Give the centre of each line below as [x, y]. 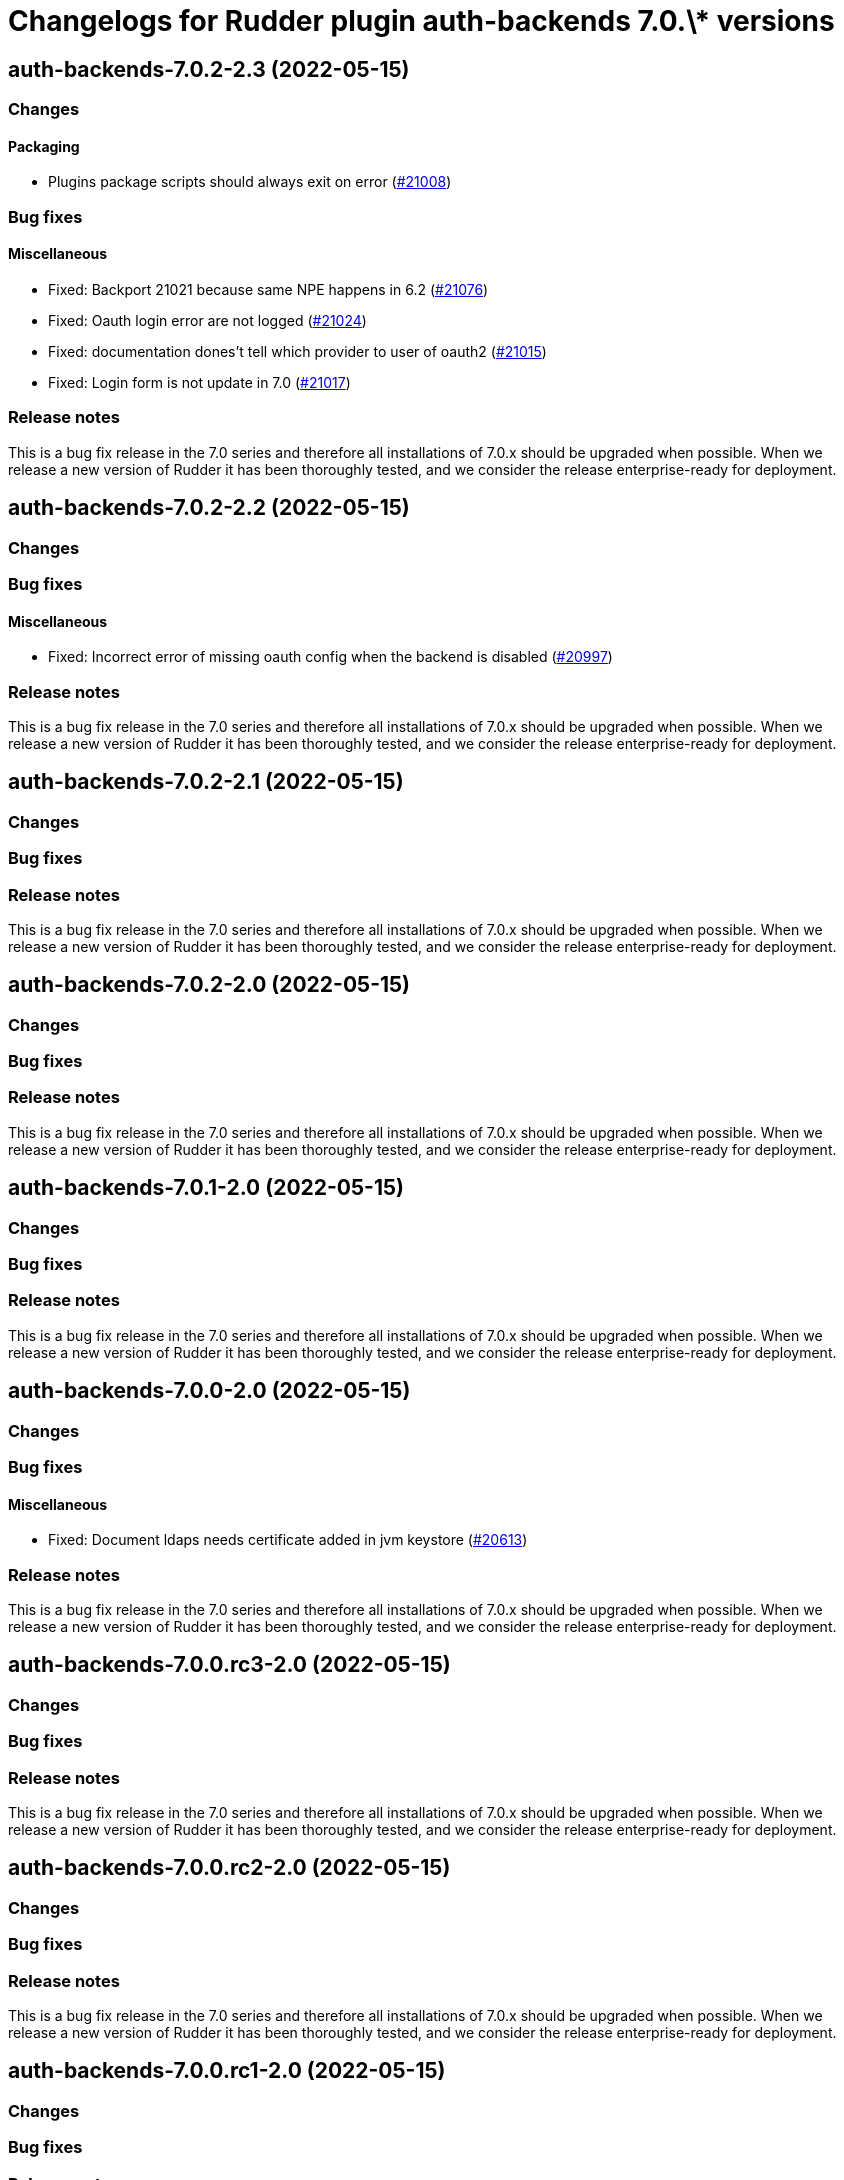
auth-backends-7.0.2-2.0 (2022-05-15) [209, 985]
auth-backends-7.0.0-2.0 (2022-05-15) [209, 1391]
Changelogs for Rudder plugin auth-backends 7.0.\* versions [421, 21]
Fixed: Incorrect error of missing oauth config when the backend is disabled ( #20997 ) [330, 657]
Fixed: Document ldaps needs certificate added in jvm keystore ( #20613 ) [288, 1540]
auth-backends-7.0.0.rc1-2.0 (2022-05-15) [227, 2071]
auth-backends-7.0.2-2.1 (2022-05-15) [206, 782]
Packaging [44, 146]
